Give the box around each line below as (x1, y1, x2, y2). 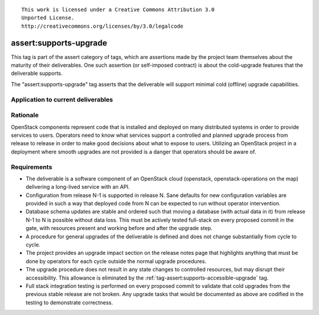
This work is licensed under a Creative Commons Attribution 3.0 (21, 6, 215, 13)
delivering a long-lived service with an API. (25, 183, 130, 191)
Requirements (11, 163, 53, 171)
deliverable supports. (11, 70, 63, 77)
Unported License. (21, 15, 75, 21)
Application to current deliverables (11, 95, 113, 103)
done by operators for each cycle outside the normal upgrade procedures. (25, 257, 207, 265)
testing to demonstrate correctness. (25, 298, 113, 306)
